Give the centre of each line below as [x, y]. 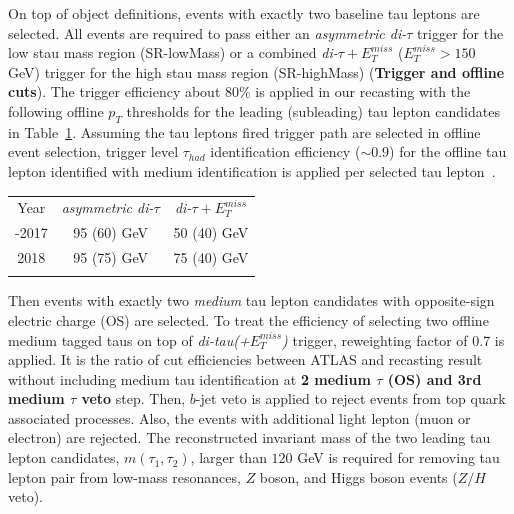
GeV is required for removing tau [398, 457]
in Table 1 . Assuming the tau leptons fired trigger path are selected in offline [244, 131]
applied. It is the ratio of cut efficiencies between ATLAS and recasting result [245, 359]
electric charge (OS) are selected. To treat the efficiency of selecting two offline [248, 319]
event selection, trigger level [93, 151]
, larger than [228, 457]
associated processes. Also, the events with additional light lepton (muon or [239, 417]
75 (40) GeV [211, 256]
